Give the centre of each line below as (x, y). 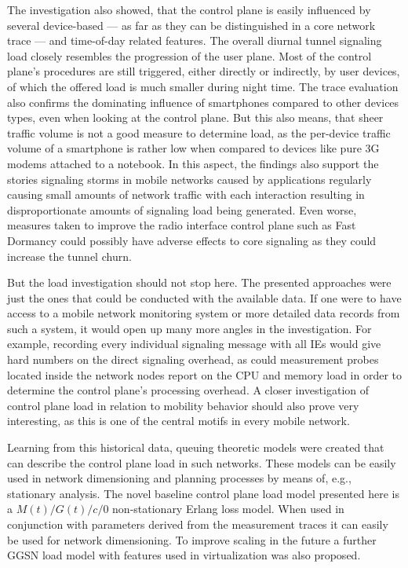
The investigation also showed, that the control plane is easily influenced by (189, 9)
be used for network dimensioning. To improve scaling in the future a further (192, 539)
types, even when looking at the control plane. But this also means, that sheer (195, 117)
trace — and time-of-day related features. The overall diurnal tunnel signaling (195, 40)
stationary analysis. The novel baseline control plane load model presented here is (203, 493)
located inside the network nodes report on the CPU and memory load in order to (205, 374)
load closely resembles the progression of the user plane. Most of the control (189, 55)
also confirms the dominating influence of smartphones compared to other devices (203, 102)
